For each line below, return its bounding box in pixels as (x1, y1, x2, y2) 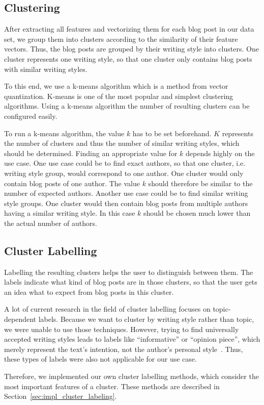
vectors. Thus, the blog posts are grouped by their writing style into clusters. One (4, 43, 259, 54)
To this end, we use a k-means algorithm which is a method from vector (4, 81, 228, 91)
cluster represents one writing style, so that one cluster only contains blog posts (4, 53, 252, 64)
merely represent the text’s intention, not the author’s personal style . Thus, (4, 343, 243, 354)
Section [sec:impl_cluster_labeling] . (4, 391, 117, 401)
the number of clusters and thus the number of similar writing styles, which (4, 138, 240, 148)
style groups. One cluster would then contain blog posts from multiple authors (4, 197, 248, 208)
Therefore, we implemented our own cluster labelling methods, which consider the (4, 371, 259, 382)
